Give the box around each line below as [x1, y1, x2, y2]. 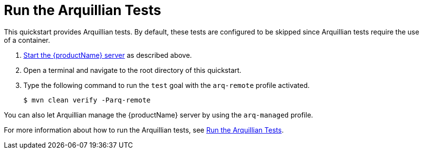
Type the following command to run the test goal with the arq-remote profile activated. [23, 81, 310, 89]
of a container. [4, 35, 50, 44]
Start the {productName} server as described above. [23, 51, 192, 59]
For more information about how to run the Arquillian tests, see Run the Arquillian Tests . [4, 125, 284, 134]
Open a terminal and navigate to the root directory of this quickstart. [23, 66, 241, 74]
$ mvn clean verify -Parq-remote [23, 96, 151, 104]
